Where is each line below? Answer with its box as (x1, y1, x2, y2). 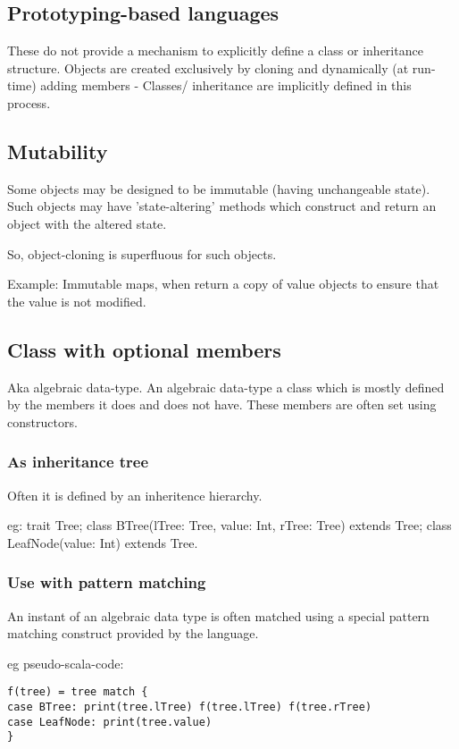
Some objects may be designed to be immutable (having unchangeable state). (7, 179, 430, 198)
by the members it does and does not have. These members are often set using (7, 395, 437, 414)
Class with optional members (7, 335, 281, 363)
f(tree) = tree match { (7, 686, 148, 699)
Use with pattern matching (7, 571, 206, 593)
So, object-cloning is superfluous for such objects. (7, 244, 277, 263)
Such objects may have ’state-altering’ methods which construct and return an (7, 197, 437, 215)
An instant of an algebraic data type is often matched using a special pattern (7, 606, 430, 625)
